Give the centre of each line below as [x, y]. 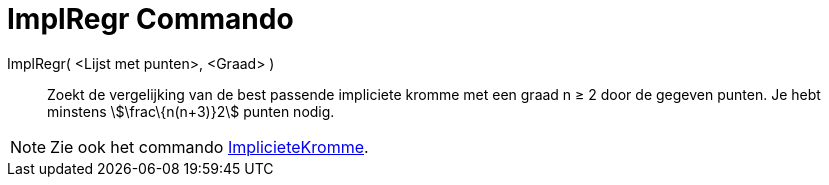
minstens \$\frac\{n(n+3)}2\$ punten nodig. [191, 111]
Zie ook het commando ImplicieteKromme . [209, 146]
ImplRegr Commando [150, 19]
